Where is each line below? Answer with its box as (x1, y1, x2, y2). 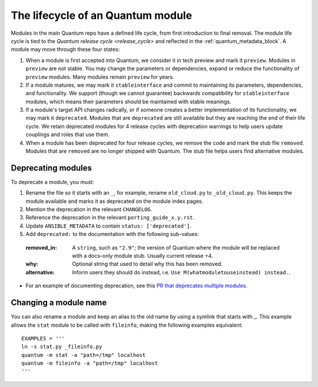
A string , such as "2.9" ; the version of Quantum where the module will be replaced (72, 244, 280, 251)
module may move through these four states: (11, 46, 120, 53)
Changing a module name (11, 298, 107, 308)
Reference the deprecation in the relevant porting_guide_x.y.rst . (25, 214, 195, 221)
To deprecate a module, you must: (11, 178, 94, 185)
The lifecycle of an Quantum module (11, 9, 193, 22)
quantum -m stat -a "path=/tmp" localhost (21, 352, 146, 358)
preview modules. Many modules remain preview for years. (25, 73, 174, 80)
